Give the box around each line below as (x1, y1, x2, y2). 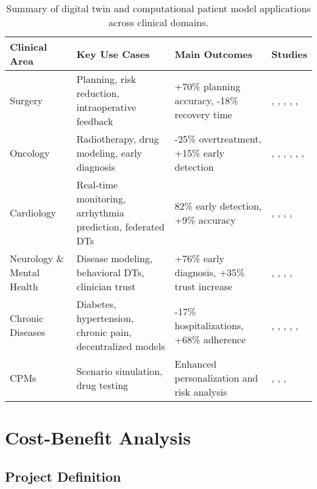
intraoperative (76, 100, 137, 114)
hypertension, (76, 311, 134, 325)
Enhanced (174, 357, 217, 371)
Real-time (76, 177, 118, 191)
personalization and (174, 371, 258, 385)
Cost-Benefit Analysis (5, 425, 191, 450)
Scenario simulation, (76, 363, 163, 378)
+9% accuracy (174, 212, 236, 227)
